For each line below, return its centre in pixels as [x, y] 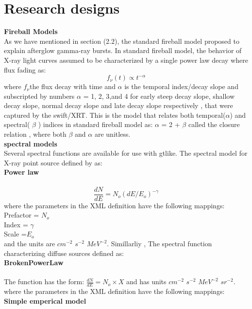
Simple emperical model [45, 300]
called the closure [214, 124]
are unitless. [112, 134]
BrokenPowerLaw [34, 263]
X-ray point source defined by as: [53, 162]
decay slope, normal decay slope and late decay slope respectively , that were [118, 105]
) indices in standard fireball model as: [95, 124]
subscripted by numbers [39, 96]
